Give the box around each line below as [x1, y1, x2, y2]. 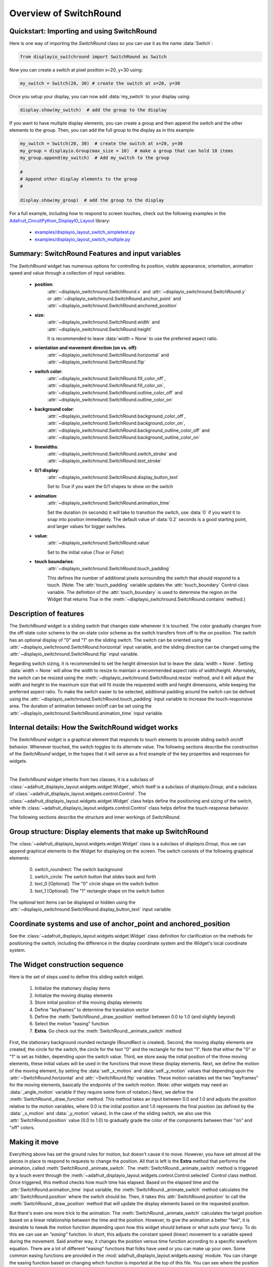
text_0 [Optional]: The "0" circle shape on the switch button [34, 881, 159, 887]
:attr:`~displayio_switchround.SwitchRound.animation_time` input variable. [9, 710, 164, 716]
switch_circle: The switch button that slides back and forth [34, 873, 156, 879]
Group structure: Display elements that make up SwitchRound [9, 828, 208, 836]
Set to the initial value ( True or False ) [47, 549, 124, 555]
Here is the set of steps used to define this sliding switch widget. [9, 974, 144, 980]
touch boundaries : [34, 558, 74, 565]
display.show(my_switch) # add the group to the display [20, 107, 167, 113]
